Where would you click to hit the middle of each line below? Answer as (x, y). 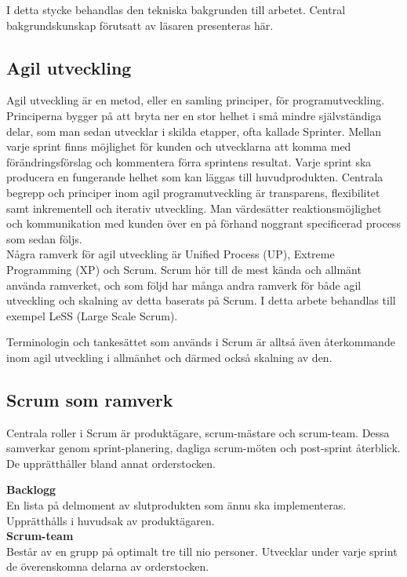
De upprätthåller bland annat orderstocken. (111, 463)
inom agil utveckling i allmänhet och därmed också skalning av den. (169, 357)
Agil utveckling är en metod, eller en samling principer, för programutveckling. (196, 100)
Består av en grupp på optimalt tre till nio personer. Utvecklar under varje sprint (202, 551)
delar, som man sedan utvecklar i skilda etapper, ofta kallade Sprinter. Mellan (194, 131)
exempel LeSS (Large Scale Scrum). (92, 315)
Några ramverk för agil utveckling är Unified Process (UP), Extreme (171, 254)
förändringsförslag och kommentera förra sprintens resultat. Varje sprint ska (189, 161)
